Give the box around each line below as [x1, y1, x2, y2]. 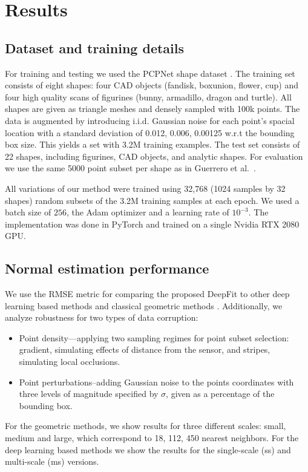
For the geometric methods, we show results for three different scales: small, [5, 419, 286, 432]
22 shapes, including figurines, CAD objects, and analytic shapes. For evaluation [5, 149, 303, 162]
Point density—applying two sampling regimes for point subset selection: [19, 331, 289, 344]
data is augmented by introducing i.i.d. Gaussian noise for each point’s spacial [5, 114, 295, 126]
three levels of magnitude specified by [19, 387, 159, 400]
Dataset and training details [5, 38, 185, 57]
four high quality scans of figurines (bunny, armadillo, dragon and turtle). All [5, 90, 292, 103]
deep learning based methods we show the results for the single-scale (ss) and [5, 443, 291, 456]
